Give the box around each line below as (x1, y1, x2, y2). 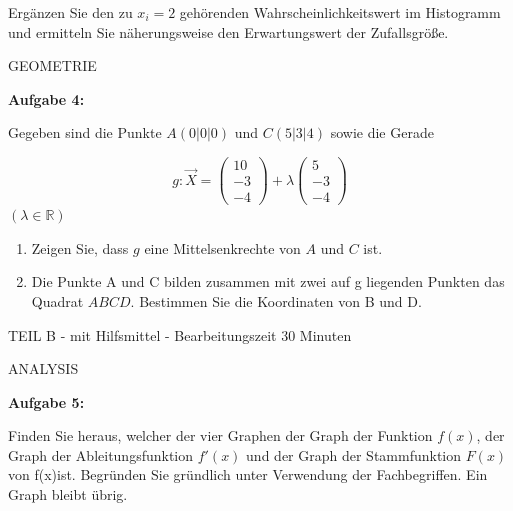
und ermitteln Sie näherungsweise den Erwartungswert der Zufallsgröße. (8, 21, 449, 42)
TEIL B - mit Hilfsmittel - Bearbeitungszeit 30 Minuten (8, 324, 352, 345)
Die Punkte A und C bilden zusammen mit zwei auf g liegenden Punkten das (31, 271, 505, 292)
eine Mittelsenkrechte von (144, 237, 301, 258)
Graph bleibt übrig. (8, 484, 128, 505)
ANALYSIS (8, 358, 79, 379)
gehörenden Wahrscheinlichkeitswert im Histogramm (179, 2, 501, 22)
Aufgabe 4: (8, 88, 85, 109)
